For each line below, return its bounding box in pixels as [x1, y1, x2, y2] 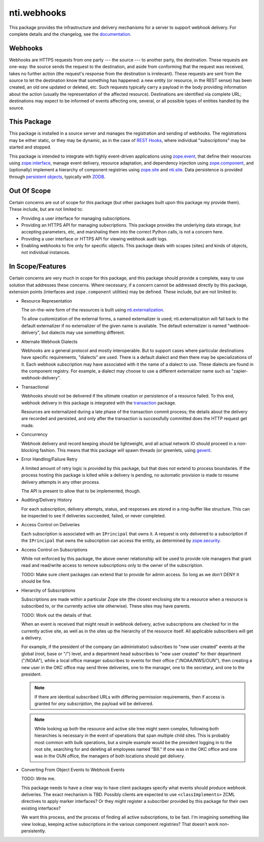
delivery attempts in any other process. [21, 479, 100, 485]
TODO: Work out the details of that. [21, 612, 92, 618]
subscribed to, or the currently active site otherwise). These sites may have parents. [21, 603, 191, 609]
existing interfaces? [21, 805, 61, 811]
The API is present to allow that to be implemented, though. [21, 488, 141, 494]
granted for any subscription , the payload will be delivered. [34, 701, 154, 707]
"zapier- [231, 368, 248, 374]
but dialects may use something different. [41, 329, 125, 335]
